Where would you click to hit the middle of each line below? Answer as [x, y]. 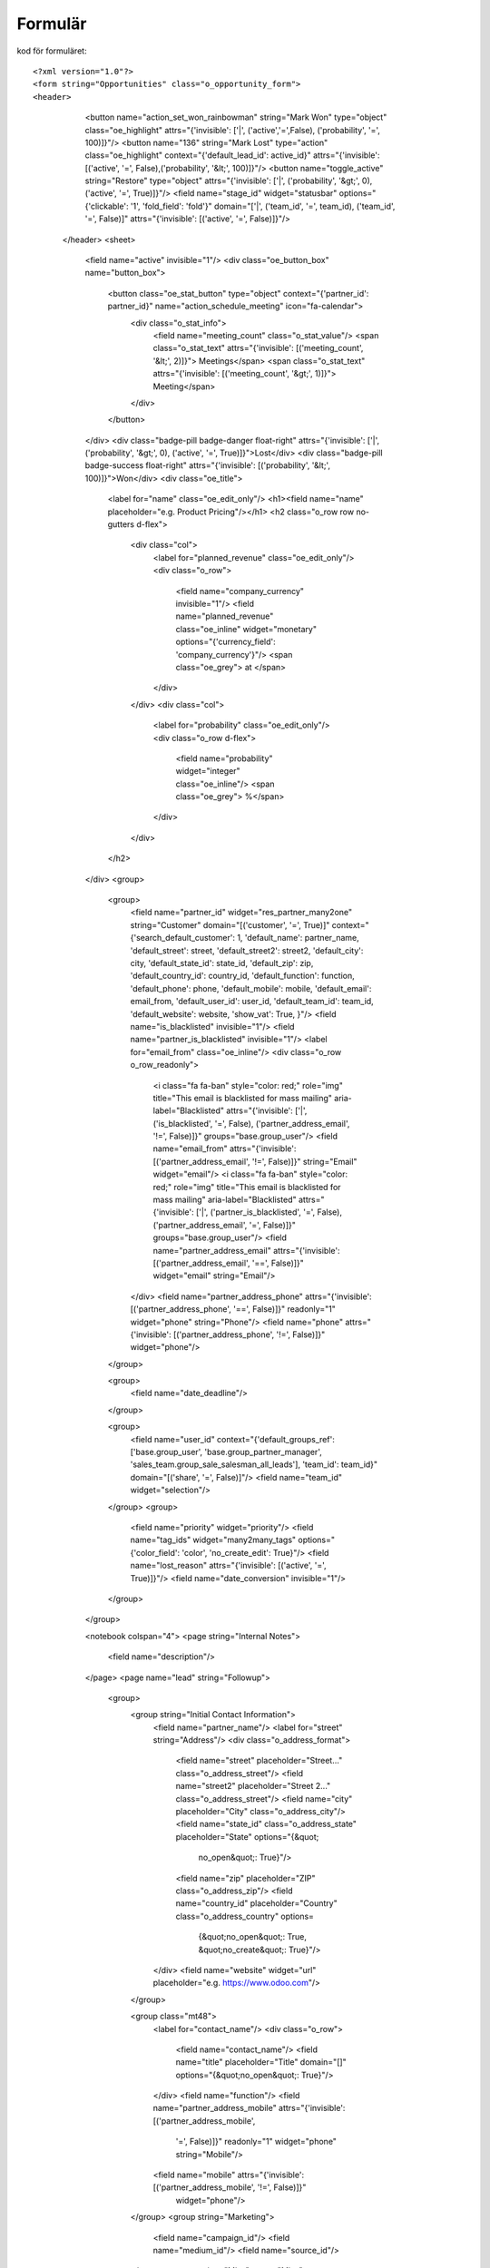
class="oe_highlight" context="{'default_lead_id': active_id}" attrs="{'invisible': [232, 155]
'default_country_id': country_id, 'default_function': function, [243, 976]
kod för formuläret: [52, 51]
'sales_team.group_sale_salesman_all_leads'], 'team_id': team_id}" [254, 1464]
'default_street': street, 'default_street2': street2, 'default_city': [247, 950]
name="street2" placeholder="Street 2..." [253, 1786]
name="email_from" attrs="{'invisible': [225, 1149]
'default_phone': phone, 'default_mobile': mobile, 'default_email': [251, 988]
